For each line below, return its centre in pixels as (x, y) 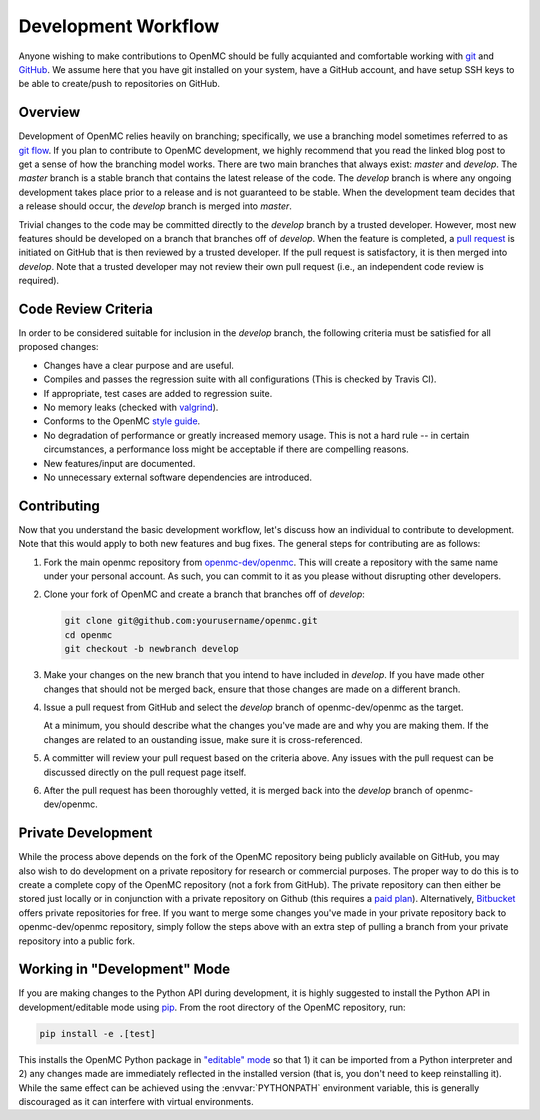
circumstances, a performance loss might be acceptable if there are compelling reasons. (226, 449)
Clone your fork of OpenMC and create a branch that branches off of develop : (204, 594)
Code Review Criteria (86, 308)
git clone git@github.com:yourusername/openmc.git (191, 621)
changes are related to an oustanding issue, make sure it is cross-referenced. (203, 739)
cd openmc (88, 634)
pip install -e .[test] (98, 1033)
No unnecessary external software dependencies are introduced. (177, 477)
